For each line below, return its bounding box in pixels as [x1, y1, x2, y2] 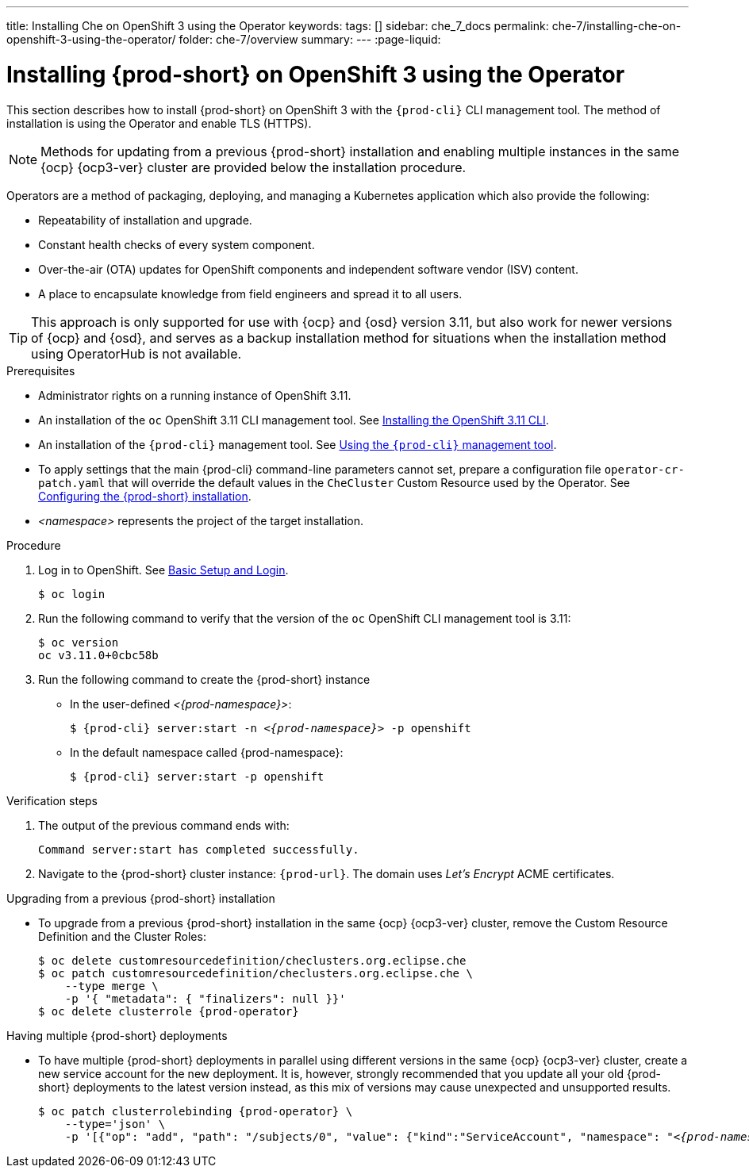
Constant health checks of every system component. [38, 237, 315, 251]
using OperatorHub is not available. [31, 345, 242, 362]
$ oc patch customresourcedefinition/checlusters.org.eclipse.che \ [38, 966, 473, 980]
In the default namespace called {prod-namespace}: [70, 745, 344, 759]
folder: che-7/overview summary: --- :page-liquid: [179, 33, 441, 46]
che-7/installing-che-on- [551, 19, 682, 33]
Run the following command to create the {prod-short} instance [38, 672, 371, 686]
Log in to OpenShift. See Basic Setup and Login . [38, 562, 289, 577]
